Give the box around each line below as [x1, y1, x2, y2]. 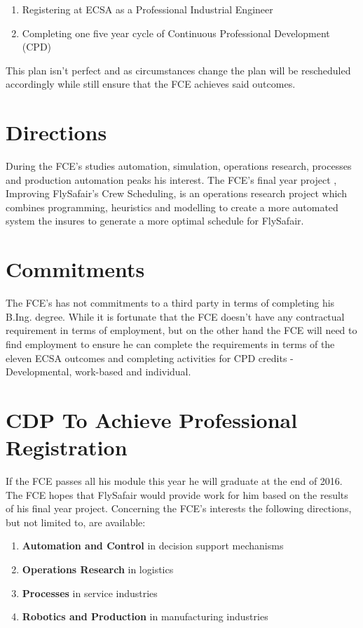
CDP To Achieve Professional [6, 405, 298, 434]
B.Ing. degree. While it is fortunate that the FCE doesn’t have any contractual [6, 309, 345, 323]
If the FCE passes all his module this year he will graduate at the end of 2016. [6, 474, 343, 488]
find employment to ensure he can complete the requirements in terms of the [6, 336, 335, 351]
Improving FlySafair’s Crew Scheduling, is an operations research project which [6, 186, 347, 201]
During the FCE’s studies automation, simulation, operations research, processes [6, 159, 352, 173]
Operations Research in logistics [22, 562, 174, 577]
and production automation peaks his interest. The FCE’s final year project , [6, 172, 337, 187]
